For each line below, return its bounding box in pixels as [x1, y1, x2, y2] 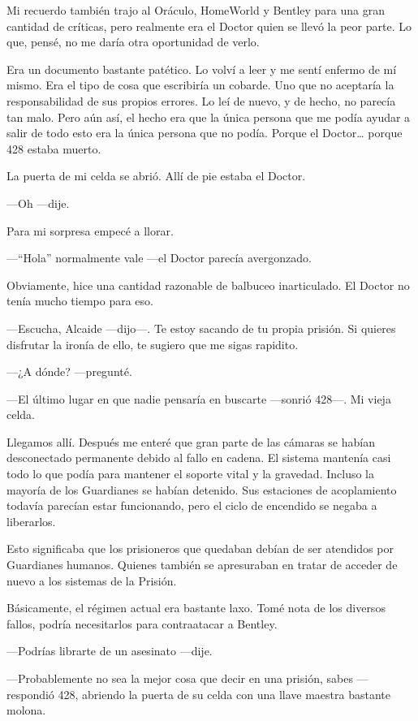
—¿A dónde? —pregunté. [6, 363, 132, 380]
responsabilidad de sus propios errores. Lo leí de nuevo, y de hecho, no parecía [6, 92, 396, 109]
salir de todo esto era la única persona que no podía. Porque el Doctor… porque [6, 124, 403, 141]
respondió [6, 685, 54, 702]
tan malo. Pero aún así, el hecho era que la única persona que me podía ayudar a [6, 108, 411, 125]
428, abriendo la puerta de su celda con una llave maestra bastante [58, 685, 390, 702]
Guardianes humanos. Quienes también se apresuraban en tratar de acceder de [6, 556, 398, 573]
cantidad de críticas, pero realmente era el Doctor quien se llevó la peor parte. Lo [6, 17, 412, 34]
